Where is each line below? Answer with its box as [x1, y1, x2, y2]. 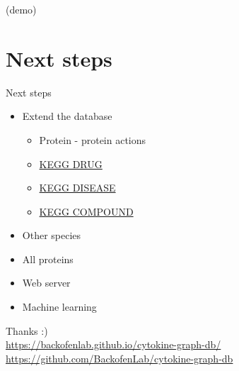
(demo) [6, 2, 37, 16]
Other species [22, 228, 81, 243]
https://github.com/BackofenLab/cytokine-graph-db [6, 350, 233, 365]
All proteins [22, 251, 74, 266]
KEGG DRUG [39, 156, 103, 171]
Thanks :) [6, 323, 48, 338]
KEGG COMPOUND [39, 204, 134, 218]
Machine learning [22, 299, 97, 314]
